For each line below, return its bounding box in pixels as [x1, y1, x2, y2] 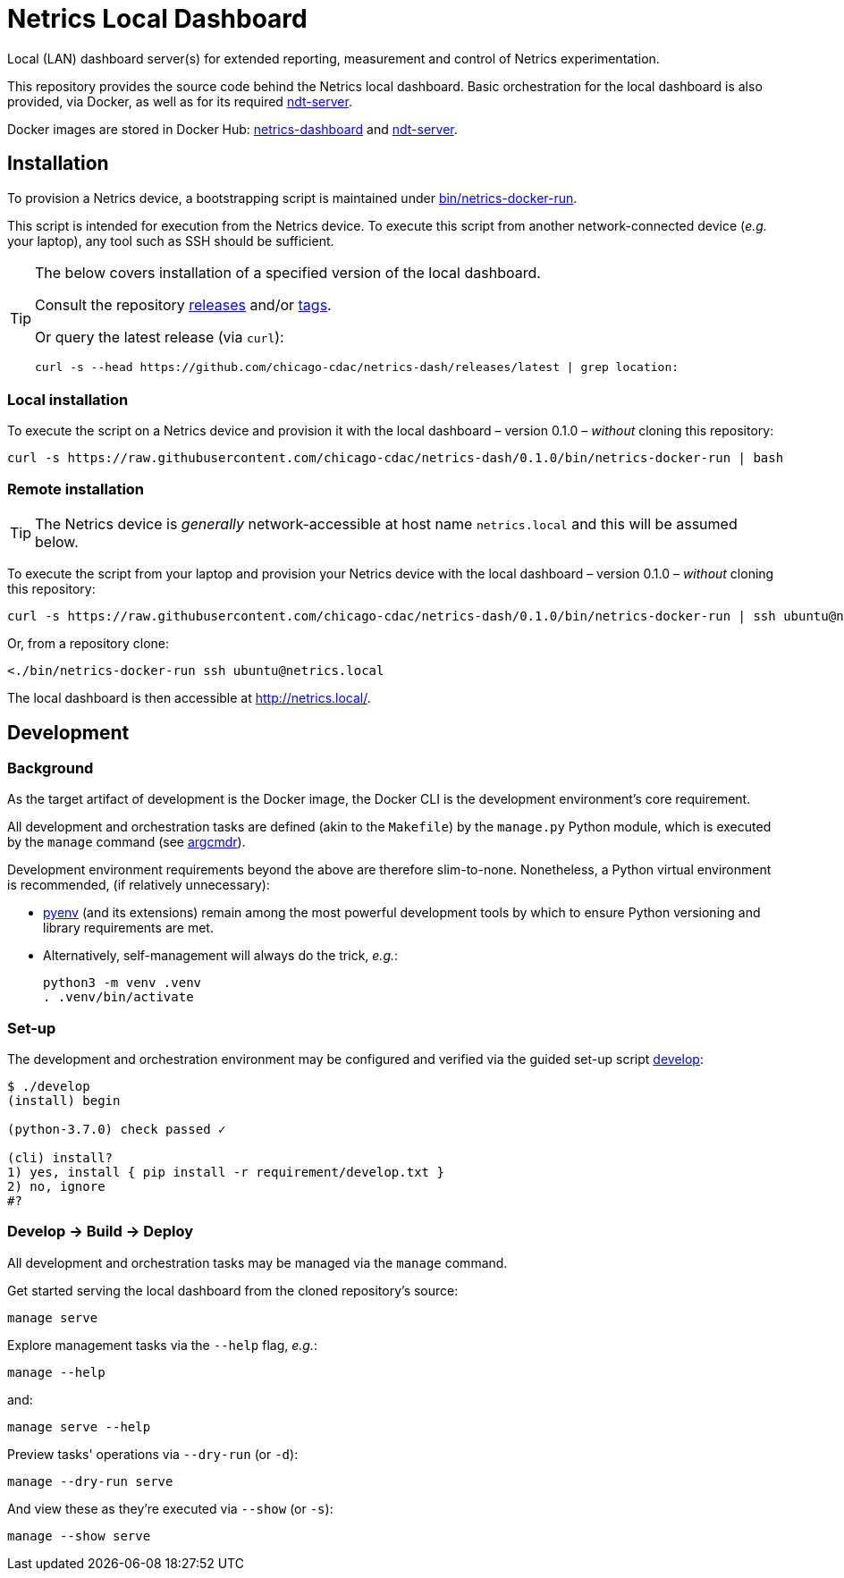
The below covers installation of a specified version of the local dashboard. [35, 263, 541, 282]
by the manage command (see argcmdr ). [7, 834, 246, 850]
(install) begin [7, 1093, 121, 1109]
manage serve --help [7, 1419, 151, 1434]
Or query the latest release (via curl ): [35, 327, 284, 346]
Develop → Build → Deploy [7, 1222, 194, 1241]
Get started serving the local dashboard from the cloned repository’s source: [7, 1282, 459, 1298]
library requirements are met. [43, 920, 214, 936]
